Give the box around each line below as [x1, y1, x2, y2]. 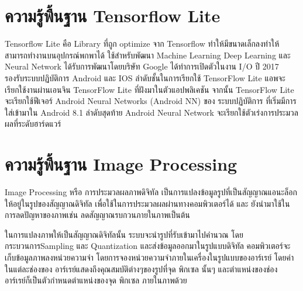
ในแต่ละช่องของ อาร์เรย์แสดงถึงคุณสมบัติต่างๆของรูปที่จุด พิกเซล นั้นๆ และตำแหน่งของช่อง [5, 262, 278, 275]
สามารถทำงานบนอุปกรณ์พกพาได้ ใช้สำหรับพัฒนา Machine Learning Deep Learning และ [5, 49, 291, 61]
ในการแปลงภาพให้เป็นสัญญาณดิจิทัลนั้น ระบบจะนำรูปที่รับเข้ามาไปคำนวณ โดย [5, 228, 243, 240]
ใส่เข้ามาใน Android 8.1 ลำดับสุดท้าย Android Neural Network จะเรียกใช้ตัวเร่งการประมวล [5, 106, 298, 118]
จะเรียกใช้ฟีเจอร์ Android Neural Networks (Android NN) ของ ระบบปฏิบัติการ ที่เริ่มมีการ [5, 95, 297, 107]
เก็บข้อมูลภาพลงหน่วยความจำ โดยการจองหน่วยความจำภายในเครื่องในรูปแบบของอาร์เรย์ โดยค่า [5, 251, 294, 263]
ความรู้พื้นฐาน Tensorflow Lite [5, 4, 221, 27]
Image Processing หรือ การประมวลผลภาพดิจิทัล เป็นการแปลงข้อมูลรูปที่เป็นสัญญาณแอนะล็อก [5, 186, 297, 198]
